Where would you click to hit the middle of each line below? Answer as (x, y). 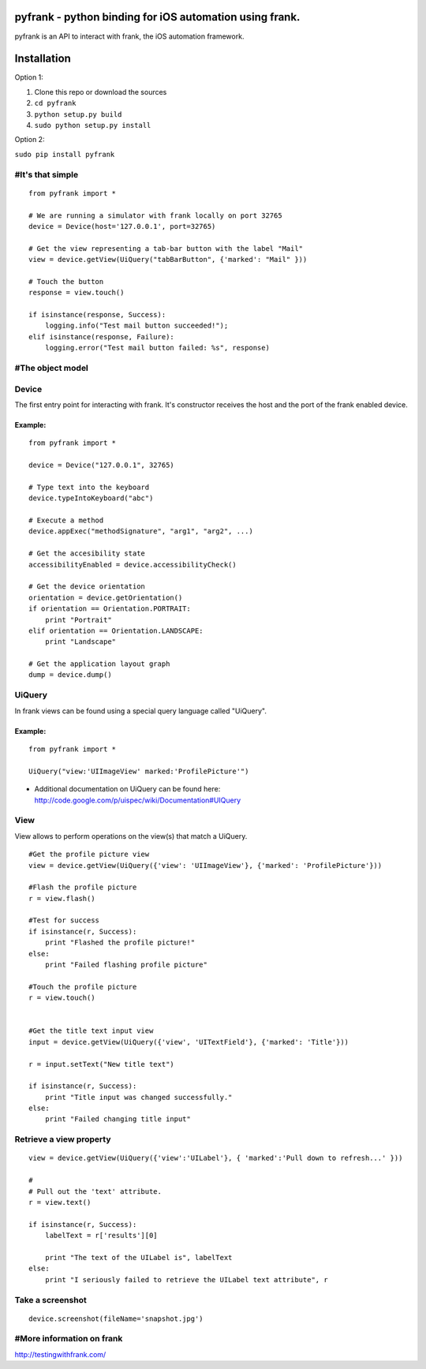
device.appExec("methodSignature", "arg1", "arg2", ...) (141, 531)
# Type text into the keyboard (89, 487)
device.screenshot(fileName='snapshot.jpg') (116, 1319)
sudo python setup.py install (93, 125)
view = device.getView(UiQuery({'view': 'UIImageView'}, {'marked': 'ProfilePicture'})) (206, 865)
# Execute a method (66, 520)
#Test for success (64, 920)
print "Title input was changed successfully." (138, 1097)
